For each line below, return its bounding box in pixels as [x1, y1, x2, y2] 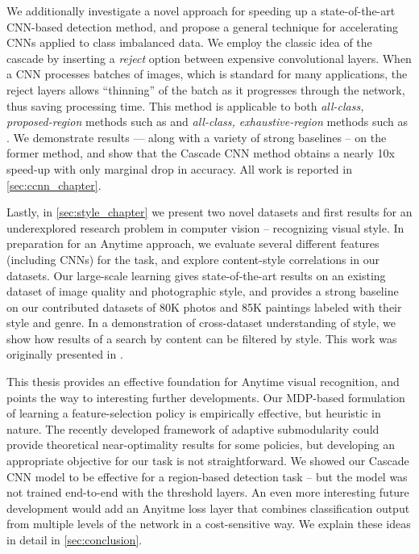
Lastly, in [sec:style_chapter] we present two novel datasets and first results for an [6, 204, 413, 220]
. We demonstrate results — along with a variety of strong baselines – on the [6, 128, 387, 145]
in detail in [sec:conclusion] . [6, 531, 143, 548]
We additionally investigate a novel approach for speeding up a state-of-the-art [6, 2, 396, 19]
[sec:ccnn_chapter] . [6, 176, 102, 193]
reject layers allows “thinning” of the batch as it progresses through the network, [6, 81, 405, 98]
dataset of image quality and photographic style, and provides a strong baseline [6, 283, 399, 300]
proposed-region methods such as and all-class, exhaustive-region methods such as [6, 113, 409, 130]
